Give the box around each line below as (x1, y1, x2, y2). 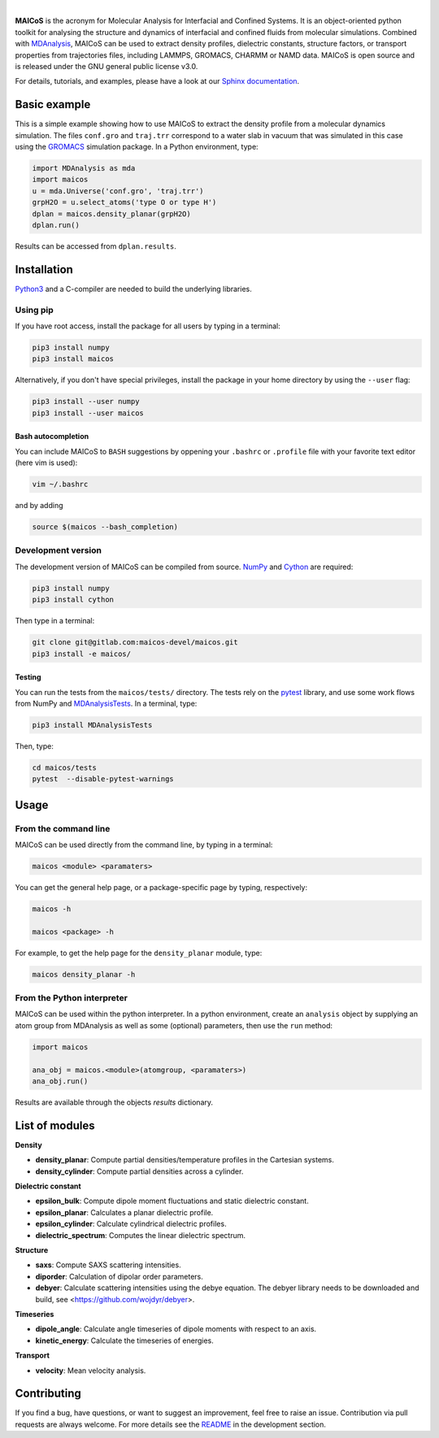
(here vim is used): (15, 458, 78, 467)
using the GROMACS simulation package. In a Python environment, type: (15, 142, 259, 152)
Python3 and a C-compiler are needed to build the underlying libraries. (15, 284, 252, 293)
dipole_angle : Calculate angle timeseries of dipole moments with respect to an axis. (35, 1324, 317, 1334)
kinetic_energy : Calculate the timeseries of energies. (35, 1336, 215, 1345)
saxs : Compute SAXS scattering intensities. (35, 1260, 182, 1270)
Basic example (15, 98, 91, 111)
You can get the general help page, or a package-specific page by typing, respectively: (15, 882, 308, 892)
